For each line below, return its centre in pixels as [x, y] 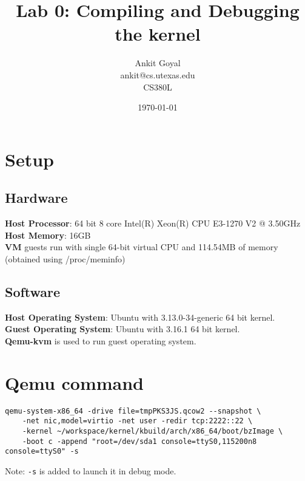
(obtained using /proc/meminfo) [65, 258]
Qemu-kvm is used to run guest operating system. [101, 340]
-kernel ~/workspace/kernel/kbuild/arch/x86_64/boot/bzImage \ [152, 431]
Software [33, 291]
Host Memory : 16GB [48, 235]
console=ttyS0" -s [42, 452]
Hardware [36, 198]
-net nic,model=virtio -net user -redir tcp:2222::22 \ [137, 421]
